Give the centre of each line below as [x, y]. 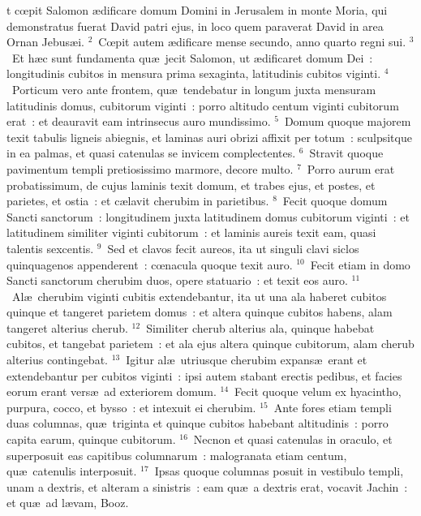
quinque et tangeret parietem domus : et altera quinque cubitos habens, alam [200, 312]
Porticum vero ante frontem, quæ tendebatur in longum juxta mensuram [194, 89]
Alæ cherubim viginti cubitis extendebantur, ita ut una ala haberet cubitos [199, 296]
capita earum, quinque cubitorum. [91, 439]
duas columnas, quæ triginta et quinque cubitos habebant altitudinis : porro [198, 423]
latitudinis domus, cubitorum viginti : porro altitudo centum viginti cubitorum [203, 105]
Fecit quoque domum [335, 201]
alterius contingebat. [57, 360]
